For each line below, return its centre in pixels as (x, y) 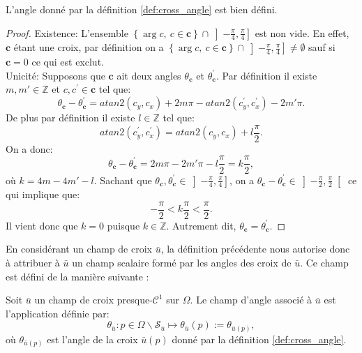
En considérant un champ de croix (79, 249)
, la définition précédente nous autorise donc (255, 249)
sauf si (322, 47)
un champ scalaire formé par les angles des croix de (182, 262)
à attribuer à (33, 262)
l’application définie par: (58, 313)
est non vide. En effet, (302, 32)
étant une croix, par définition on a (89, 47)
